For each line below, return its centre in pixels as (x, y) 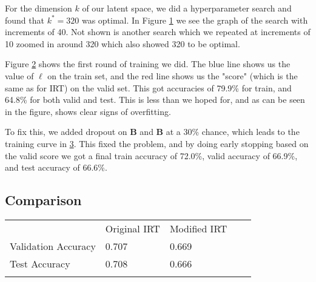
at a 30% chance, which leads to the (233, 132)
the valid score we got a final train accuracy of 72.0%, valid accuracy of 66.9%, (151, 155)
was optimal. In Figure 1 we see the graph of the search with (195, 20)
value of (19, 75)
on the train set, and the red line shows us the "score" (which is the (173, 75)
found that (25, 20)
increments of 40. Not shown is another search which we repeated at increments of (158, 32)
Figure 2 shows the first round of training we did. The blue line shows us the (148, 64)
